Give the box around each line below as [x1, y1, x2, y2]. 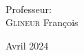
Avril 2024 [6, 38, 49, 52]
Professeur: [6, 1, 52, 16]
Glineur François [6, 15, 78, 30]
